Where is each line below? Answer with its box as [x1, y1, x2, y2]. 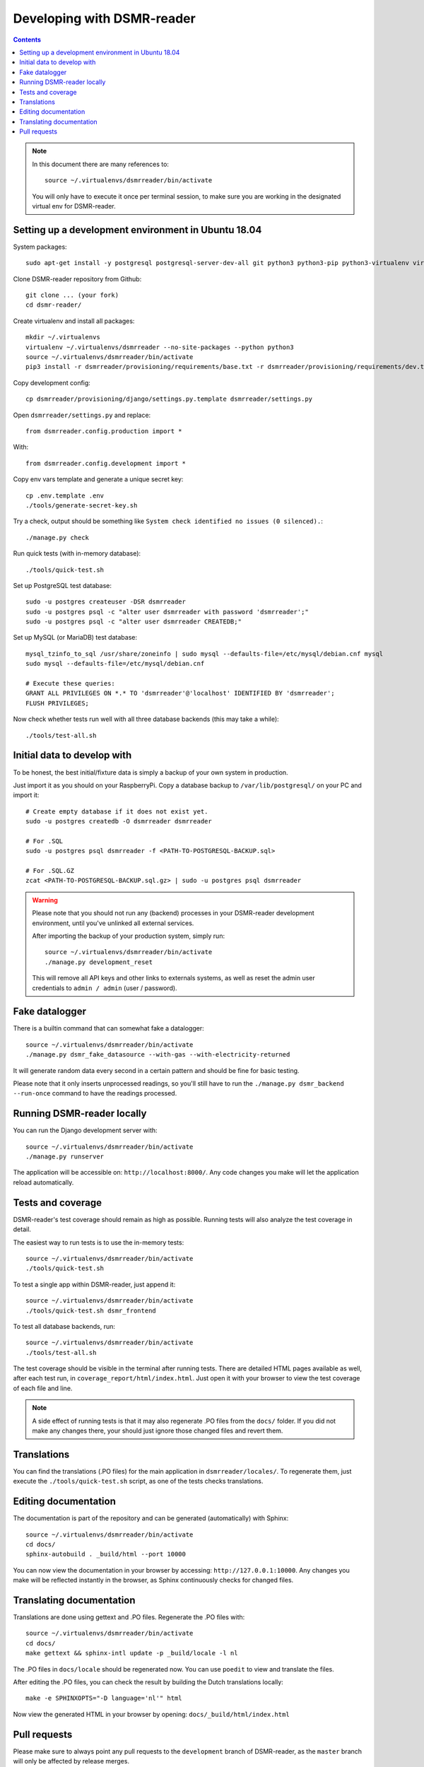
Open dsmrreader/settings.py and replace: [13, 411, 151, 419]
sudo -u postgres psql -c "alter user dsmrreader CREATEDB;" [25, 618, 242, 626]
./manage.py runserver [25, 1153, 105, 1161]
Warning [32, 896, 58, 904]
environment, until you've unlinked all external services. [32, 919, 194, 927]
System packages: [13, 242, 67, 251]
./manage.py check [25, 534, 90, 541]
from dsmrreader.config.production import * [25, 428, 183, 435]
